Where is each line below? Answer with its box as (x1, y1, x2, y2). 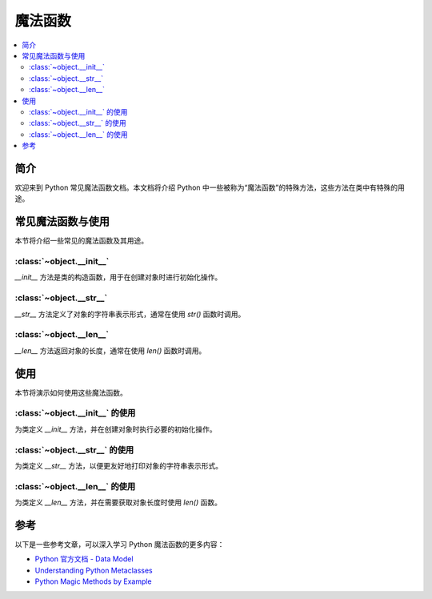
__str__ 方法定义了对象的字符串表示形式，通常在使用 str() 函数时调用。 (14, 309, 246, 319)
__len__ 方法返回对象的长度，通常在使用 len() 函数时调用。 (14, 345, 206, 356)
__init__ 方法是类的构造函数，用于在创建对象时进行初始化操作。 (14, 272, 222, 282)
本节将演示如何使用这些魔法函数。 (14, 388, 127, 397)
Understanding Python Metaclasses (34, 565, 153, 575)
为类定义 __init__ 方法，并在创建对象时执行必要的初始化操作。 (14, 424, 218, 434)
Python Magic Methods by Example (34, 577, 152, 586)
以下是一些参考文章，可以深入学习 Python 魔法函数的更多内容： (14, 539, 225, 549)
